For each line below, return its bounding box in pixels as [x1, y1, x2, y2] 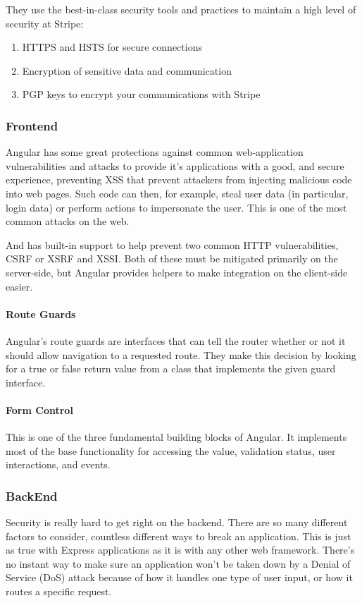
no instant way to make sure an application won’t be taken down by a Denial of [6, 556, 351, 571]
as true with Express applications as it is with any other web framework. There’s [6, 542, 355, 557]
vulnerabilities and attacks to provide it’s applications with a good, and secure [6, 158, 344, 173]
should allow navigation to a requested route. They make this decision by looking [6, 347, 356, 362]
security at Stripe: [6, 16, 84, 30]
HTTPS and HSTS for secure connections [22, 39, 202, 54]
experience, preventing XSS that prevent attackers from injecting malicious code [6, 172, 352, 187]
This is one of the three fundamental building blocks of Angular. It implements [6, 430, 347, 444]
